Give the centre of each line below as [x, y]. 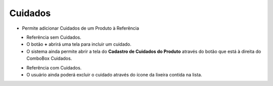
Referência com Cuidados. [54, 67]
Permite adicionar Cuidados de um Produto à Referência [80, 28]
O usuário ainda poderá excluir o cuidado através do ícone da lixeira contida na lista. [114, 74]
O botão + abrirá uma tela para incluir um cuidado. [79, 44]
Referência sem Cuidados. [54, 37]
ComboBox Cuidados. [49, 58]
